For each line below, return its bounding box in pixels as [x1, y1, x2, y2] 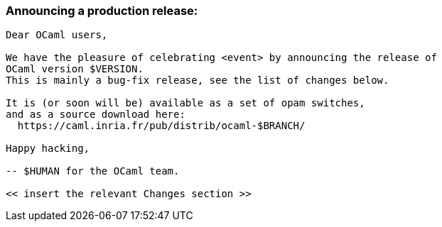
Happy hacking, [6, 143, 90, 155]
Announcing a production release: [6, 4, 198, 18]
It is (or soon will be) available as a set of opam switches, [6, 97, 365, 109]
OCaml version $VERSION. [6, 63, 144, 75]
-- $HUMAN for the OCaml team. [6, 165, 180, 177]
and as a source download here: [6, 109, 185, 121]
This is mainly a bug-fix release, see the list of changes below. [6, 74, 389, 87]
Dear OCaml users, [6, 29, 108, 41]
